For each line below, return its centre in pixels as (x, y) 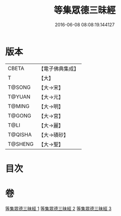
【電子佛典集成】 (59, 69)
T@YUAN (19, 96)
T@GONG (19, 116)
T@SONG (19, 87)
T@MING (19, 106)
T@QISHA (20, 134)
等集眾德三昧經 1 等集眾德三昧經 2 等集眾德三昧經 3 (58, 208)
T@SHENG (21, 144)
